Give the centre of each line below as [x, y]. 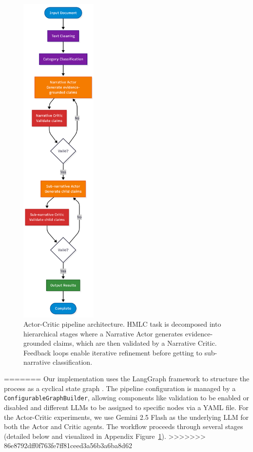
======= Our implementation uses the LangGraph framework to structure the [127, 379]
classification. [72, 362]
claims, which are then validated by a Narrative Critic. [135, 343]
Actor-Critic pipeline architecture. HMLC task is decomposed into [122, 324]
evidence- [199, 333]
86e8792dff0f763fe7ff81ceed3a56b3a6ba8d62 [68, 445]
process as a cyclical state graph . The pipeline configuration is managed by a [120, 388]
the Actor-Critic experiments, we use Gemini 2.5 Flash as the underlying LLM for [126, 417]
